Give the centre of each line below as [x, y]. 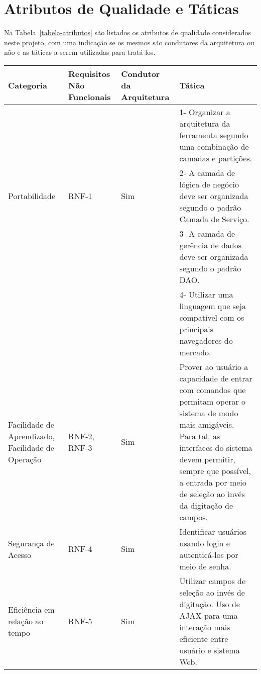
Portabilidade [32, 196]
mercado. [195, 352]
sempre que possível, [215, 470]
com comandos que [213, 390]
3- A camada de [207, 233]
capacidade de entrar [216, 378]
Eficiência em [31, 610]
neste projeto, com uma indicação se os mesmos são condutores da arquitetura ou [129, 42]
